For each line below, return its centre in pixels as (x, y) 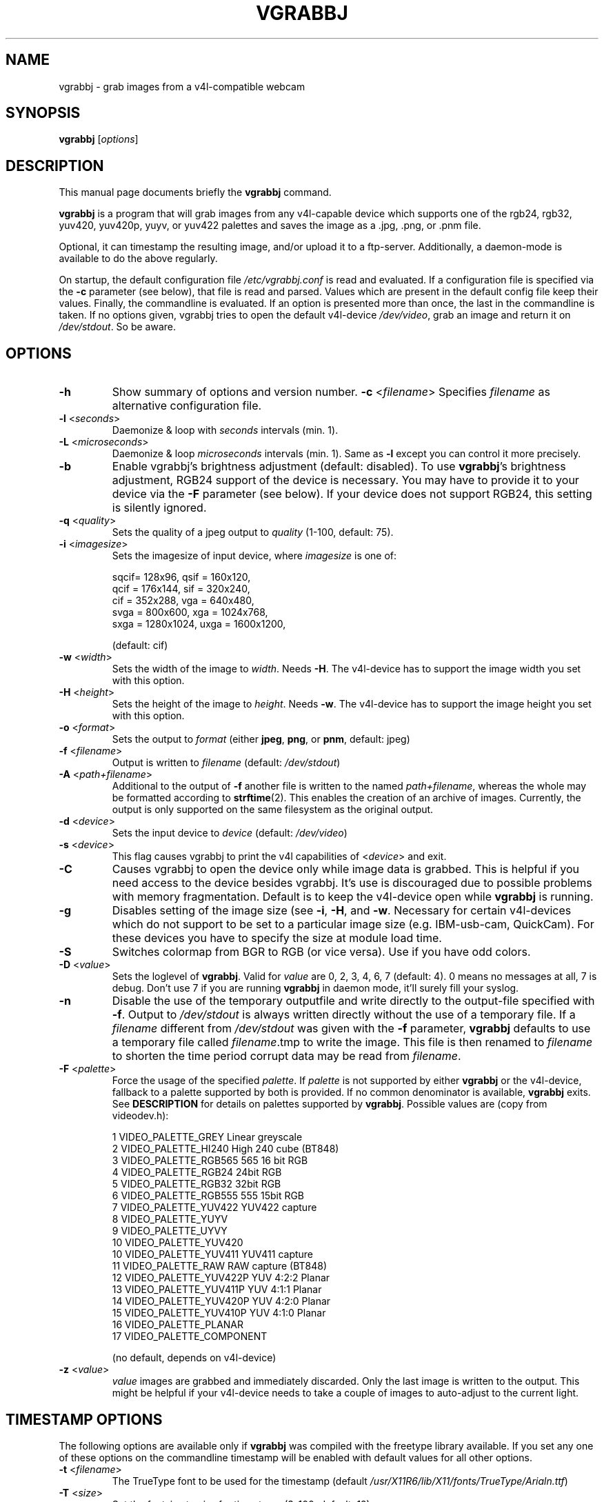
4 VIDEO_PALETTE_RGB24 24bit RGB (197, 1172)
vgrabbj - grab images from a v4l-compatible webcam (182, 86)
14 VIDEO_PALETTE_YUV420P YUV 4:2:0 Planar (221, 1301)
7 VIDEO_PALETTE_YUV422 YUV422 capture (214, 1208)
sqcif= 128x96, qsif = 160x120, (181, 577)
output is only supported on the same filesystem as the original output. (273, 810)
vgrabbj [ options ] (99, 139)
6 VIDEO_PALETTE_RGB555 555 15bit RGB (208, 1196)
